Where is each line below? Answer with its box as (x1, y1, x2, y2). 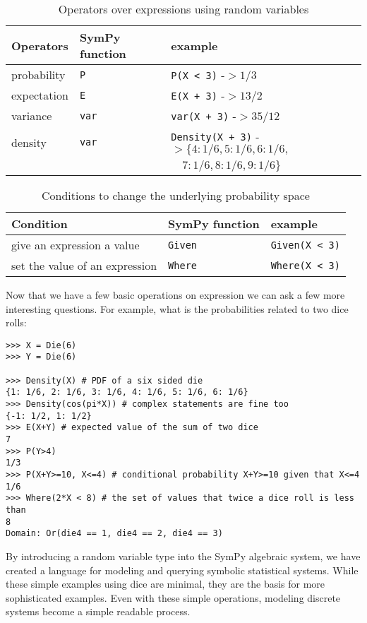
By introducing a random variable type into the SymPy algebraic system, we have (6, 548, 361, 563)
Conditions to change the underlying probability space (42, 187, 310, 203)
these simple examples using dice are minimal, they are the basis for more (6, 576, 325, 591)
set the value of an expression (11, 257, 157, 273)
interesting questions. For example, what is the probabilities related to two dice (6, 301, 349, 316)
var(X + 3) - (171, 107, 236, 124)
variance (11, 107, 52, 124)
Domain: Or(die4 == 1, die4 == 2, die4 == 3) (6, 528, 223, 539)
